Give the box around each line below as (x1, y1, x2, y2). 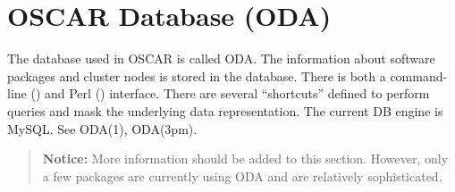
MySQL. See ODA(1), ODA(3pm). (7, 119, 198, 138)
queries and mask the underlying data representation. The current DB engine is (7, 101, 443, 120)
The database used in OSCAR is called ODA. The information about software (7, 49, 435, 68)
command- (390, 66, 448, 85)
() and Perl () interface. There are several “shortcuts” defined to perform (30, 84, 430, 103)
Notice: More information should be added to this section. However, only (42, 149, 449, 168)
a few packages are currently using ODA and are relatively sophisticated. (42, 166, 442, 185)
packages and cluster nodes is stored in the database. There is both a (7, 66, 386, 85)
